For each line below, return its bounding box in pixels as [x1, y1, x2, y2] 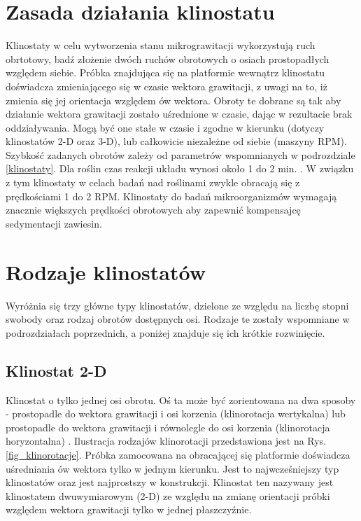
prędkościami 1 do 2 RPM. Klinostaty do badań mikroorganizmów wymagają [6, 188, 337, 203]
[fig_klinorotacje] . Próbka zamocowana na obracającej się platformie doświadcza [6, 447, 351, 461]
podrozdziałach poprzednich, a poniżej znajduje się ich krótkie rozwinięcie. [6, 325, 325, 340]
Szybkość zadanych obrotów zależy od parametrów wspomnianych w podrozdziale [6, 147, 355, 162]
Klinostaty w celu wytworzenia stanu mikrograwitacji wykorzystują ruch [6, 38, 316, 53]
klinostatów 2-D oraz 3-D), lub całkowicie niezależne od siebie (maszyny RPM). [6, 134, 347, 148]
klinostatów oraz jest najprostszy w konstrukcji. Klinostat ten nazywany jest [6, 475, 334, 489]
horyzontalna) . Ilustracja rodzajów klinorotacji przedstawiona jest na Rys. [6, 433, 327, 448]
